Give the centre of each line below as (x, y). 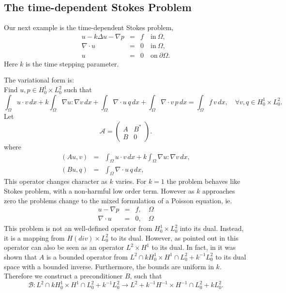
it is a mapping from (34, 237)
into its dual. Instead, (212, 228)
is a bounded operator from (87, 256)
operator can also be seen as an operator (64, 247)
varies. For (131, 181)
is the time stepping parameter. (72, 63)
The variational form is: (39, 80)
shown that (21, 256)
